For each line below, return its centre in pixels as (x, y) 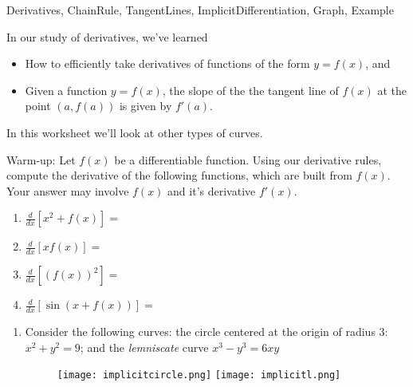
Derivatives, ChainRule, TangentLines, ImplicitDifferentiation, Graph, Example (200, 10)
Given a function (66, 90)
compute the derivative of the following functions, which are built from (179, 175)
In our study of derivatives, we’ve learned (107, 36)
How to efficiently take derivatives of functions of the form (167, 63)
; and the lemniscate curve (144, 347)
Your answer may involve (68, 190)
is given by (146, 106)
